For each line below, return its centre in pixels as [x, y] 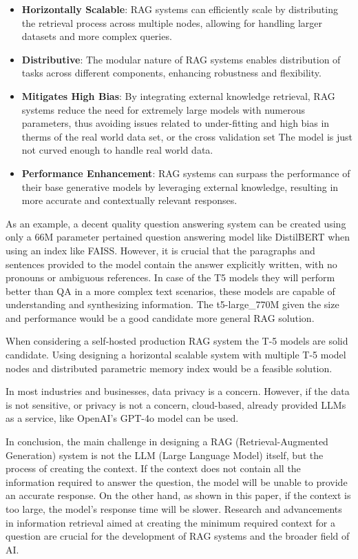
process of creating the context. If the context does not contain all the [153, 468]
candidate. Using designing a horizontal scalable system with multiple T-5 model [176, 355]
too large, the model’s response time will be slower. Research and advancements [174, 509]
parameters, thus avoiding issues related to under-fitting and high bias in [176, 123]
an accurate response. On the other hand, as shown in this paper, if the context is [178, 495]
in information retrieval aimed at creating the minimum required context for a [171, 522]
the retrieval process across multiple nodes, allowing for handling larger [172, 22]
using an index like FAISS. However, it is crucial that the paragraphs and [160, 250]
